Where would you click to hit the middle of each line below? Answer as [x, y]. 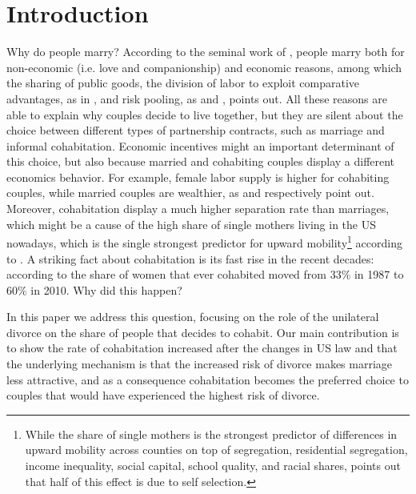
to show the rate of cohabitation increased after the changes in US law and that [202, 348]
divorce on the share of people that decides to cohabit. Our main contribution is [203, 332]
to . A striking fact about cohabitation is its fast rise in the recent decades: [190, 258]
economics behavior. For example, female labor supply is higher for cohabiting [198, 177]
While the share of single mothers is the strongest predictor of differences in [211, 434]
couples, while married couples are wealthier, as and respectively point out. [190, 193]
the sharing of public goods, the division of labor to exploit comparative [183, 83]
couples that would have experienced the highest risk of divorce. [163, 395]
